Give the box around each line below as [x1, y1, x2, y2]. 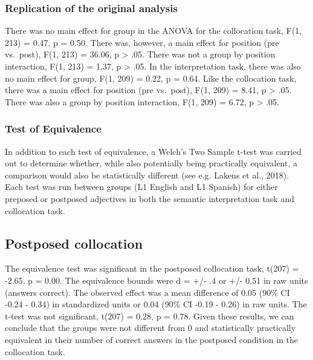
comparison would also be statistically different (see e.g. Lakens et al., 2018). [5, 168, 289, 181]
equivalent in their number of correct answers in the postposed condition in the [5, 333, 298, 345]
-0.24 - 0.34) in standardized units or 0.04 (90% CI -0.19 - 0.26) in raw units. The [5, 298, 307, 310]
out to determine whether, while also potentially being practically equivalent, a [5, 157, 297, 169]
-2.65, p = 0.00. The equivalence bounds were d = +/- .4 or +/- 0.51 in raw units [5, 273, 308, 286]
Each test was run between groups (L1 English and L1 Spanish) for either [5, 180, 278, 193]
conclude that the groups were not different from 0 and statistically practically [5, 321, 296, 334]
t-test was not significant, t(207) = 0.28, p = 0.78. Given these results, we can [5, 309, 294, 322]
